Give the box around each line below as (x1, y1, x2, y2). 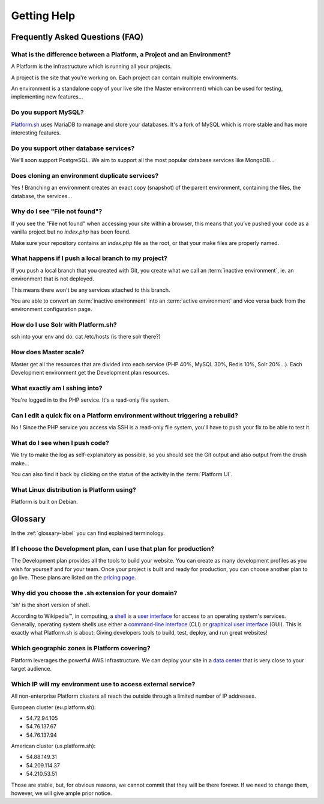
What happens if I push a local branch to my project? (11, 254, 168, 262)
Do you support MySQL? (11, 108, 84, 116)
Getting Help (11, 9, 76, 22)
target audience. (11, 665, 52, 672)
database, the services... (11, 192, 72, 199)
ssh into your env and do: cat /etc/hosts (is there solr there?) (11, 333, 161, 340)
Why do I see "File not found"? (11, 207, 103, 216)
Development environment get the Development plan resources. (11, 369, 170, 376)
